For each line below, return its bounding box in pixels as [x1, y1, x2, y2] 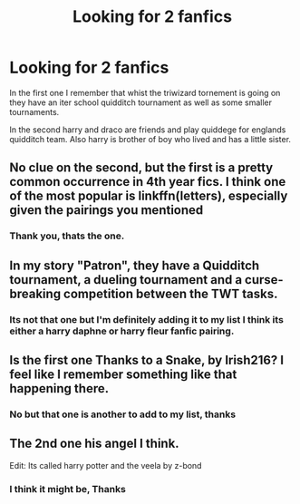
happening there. [9, 381, 110, 396]
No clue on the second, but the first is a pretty [9, 160, 274, 176]
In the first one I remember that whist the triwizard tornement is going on [9, 87, 281, 98]
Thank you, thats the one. [9, 229, 125, 242]
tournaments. [9, 106, 60, 117]
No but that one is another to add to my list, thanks [9, 408, 237, 421]
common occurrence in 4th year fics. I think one [9, 174, 286, 189]
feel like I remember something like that [9, 366, 237, 382]
